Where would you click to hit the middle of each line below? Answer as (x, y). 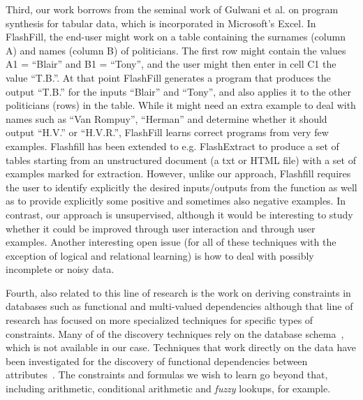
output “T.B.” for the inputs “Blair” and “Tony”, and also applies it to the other (179, 91)
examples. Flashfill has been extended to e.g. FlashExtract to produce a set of (172, 146)
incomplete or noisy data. (60, 269)
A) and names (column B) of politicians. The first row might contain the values (176, 50)
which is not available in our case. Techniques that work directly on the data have (181, 347)
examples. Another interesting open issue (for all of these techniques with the (171, 242)
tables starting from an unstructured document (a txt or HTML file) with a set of (181, 160)
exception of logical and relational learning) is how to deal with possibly (160, 255)
